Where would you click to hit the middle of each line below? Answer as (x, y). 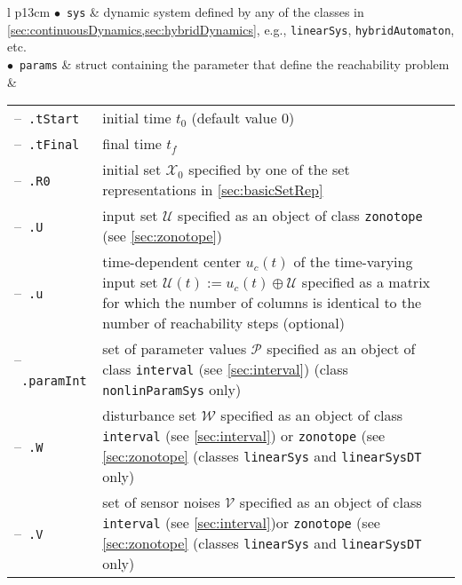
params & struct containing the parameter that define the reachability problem (235, 63)
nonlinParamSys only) (172, 390)
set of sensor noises (161, 502)
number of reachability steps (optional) (223, 323)
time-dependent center (172, 262)
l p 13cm (29, 12)
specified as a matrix (366, 282)
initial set (132, 170)
